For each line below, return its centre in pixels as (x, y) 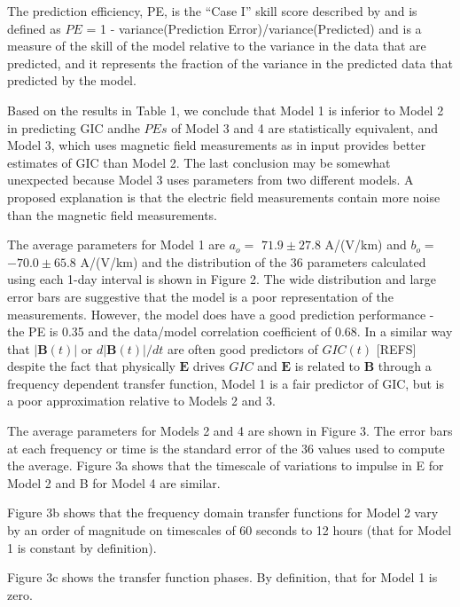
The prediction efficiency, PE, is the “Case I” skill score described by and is (212, 11)
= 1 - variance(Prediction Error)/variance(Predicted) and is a (254, 28)
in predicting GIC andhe (74, 127)
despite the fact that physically (91, 366)
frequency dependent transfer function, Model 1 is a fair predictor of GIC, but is (226, 383)
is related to (327, 366)
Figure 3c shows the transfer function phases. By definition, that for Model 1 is (222, 577)
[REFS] (396, 348)
